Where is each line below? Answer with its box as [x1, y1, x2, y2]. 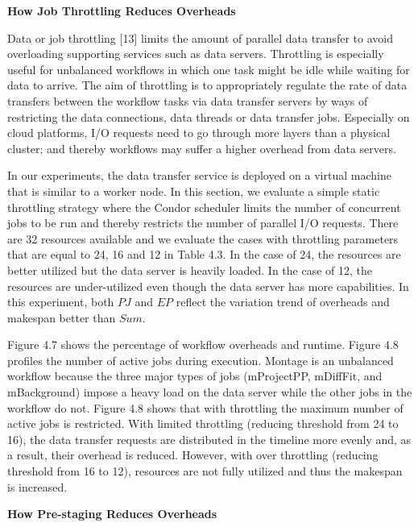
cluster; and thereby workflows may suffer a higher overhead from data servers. [7, 139, 396, 156]
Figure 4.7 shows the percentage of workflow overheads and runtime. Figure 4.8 [7, 336, 399, 353]
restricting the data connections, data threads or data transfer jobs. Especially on [7, 108, 410, 125]
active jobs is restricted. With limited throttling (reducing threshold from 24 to [7, 415, 399, 432]
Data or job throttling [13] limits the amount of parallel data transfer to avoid [7, 29, 393, 46]
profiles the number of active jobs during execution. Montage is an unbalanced [7, 351, 394, 368]
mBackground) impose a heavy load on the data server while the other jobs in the [7, 384, 412, 400]
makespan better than [7, 309, 116, 326]
